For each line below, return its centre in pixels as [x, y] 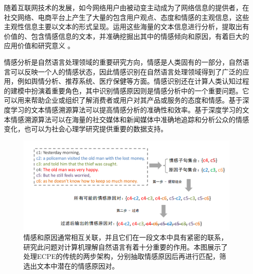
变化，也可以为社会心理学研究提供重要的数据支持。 [86, 129]
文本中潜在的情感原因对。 [78, 265]
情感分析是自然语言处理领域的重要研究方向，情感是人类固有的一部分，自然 [123, 62]
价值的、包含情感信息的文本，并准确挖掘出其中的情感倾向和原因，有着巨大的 [126, 36]
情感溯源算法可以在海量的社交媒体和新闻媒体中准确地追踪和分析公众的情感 [130, 119]
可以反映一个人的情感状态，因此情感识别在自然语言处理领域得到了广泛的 [126, 71]
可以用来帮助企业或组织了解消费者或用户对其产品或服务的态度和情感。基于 [123, 100]
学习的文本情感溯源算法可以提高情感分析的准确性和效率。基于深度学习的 [126, 109]
